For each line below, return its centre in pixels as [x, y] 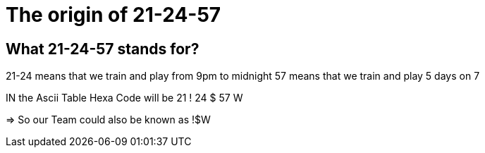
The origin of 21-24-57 [113, 15]
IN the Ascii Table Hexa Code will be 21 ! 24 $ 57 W [124, 98]
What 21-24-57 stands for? [103, 49]
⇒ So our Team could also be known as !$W [108, 120]
